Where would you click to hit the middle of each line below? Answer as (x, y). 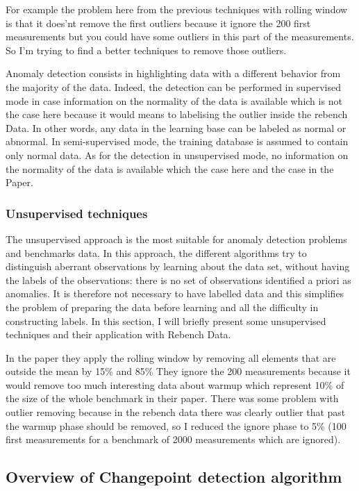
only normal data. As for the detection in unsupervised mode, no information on (177, 155)
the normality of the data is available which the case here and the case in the (170, 168)
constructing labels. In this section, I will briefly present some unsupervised (166, 321)
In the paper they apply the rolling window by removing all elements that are (171, 357)
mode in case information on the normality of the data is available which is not (174, 100)
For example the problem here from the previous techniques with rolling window (177, 9)
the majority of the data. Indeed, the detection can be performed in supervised (173, 86)
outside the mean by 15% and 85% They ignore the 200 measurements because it (178, 371)
